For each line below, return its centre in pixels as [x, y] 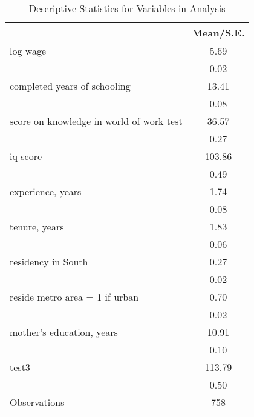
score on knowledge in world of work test [96, 121]
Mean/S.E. [218, 32]
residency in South [49, 262]
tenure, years [37, 226]
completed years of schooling [70, 86]
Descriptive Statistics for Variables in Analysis [127, 8]
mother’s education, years [64, 332]
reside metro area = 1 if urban [74, 297]
